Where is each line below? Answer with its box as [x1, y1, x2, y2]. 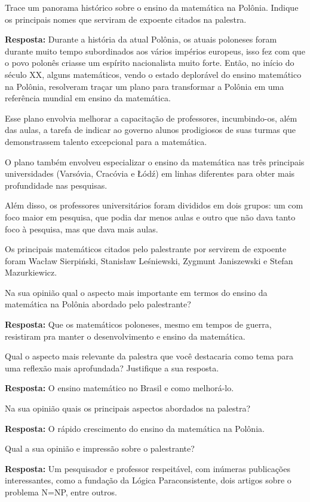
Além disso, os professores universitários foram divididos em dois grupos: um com [5, 199, 303, 211]
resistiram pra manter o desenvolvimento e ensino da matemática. [5, 329, 245, 342]
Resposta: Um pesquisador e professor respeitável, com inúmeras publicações [5, 462, 290, 474]
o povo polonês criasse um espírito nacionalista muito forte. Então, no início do [5, 56, 294, 69]
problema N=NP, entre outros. [5, 486, 117, 498]
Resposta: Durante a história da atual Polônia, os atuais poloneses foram [5, 33, 277, 46]
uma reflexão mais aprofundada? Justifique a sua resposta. [5, 361, 219, 374]
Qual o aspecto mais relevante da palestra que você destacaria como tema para [5, 350, 293, 362]
